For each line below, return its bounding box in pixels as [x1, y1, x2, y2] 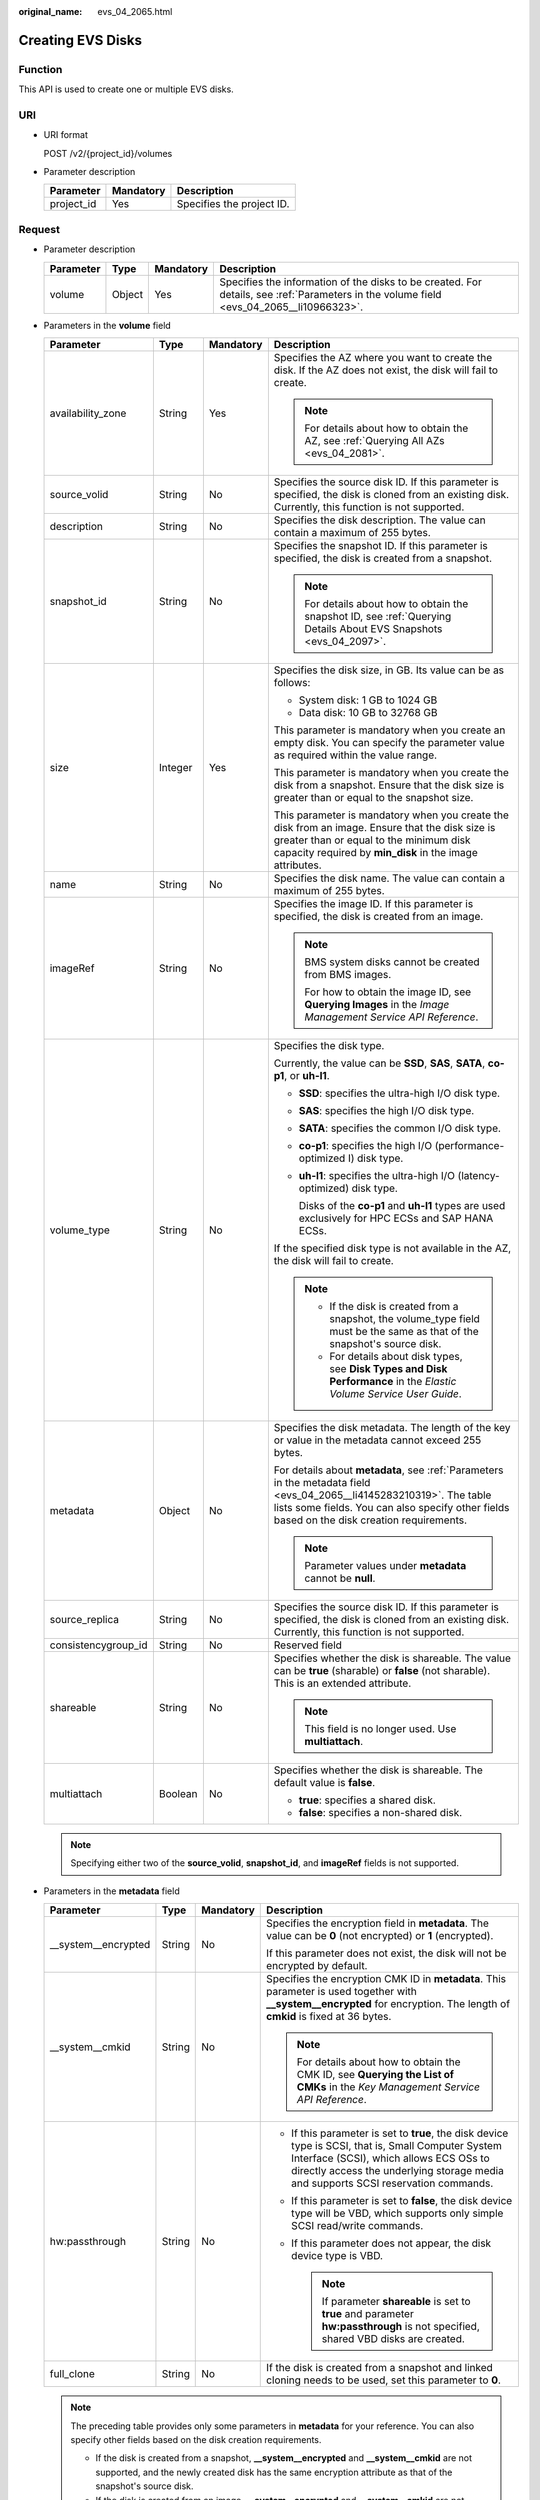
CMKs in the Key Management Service [296, 2080, 480, 2094]
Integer [158, 761, 193, 774]
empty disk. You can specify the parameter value [273, 736, 505, 749]
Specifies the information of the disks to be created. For [219, 275, 482, 289]
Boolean [158, 1787, 198, 1800]
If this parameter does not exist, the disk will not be [266, 1946, 507, 1960]
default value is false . [273, 1776, 376, 1789]
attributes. [273, 858, 322, 872]
